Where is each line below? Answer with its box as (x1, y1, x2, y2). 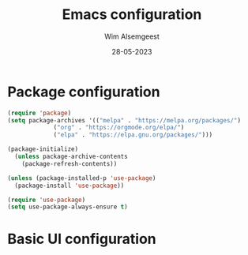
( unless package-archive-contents (14, 152, 128, 161)
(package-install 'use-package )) (14, 182, 125, 189)
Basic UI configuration (7, 230, 157, 248)
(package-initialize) (7, 145, 79, 153)
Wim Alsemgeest (104, 32, 160, 41)
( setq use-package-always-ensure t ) (7, 203, 128, 211)
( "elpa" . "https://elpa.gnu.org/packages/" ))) (53, 131, 213, 139)
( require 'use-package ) (7, 196, 86, 204)
